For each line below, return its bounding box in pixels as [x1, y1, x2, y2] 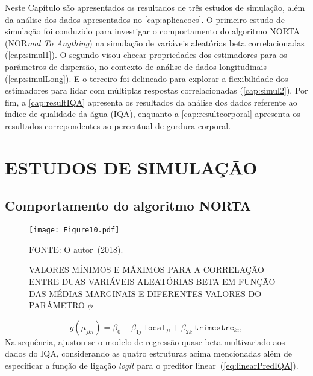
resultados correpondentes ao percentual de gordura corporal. [5, 119, 231, 132]
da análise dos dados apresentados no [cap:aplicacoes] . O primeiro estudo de [5, 13, 285, 25]
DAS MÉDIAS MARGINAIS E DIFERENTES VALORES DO [29, 287, 262, 299]
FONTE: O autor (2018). [29, 243, 123, 255]
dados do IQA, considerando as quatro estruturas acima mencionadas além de [5, 347, 292, 360]
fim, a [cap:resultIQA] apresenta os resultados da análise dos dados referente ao [5, 95, 297, 108]
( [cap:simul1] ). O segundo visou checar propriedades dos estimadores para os [5, 48, 287, 61]
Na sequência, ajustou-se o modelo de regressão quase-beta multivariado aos [5, 335, 285, 348]
